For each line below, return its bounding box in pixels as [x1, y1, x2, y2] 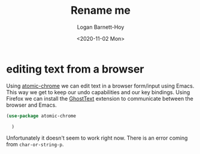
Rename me [71, 4, 131, 17]
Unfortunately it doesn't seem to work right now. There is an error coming [6, 134, 188, 141]
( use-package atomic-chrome [6, 113, 77, 119]
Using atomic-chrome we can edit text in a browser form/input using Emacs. [6, 82, 195, 89]
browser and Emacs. [6, 101, 57, 108]
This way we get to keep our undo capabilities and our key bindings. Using [6, 88, 190, 96]
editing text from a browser [6, 62, 144, 76]
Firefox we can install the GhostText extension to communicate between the [6, 95, 193, 102]
